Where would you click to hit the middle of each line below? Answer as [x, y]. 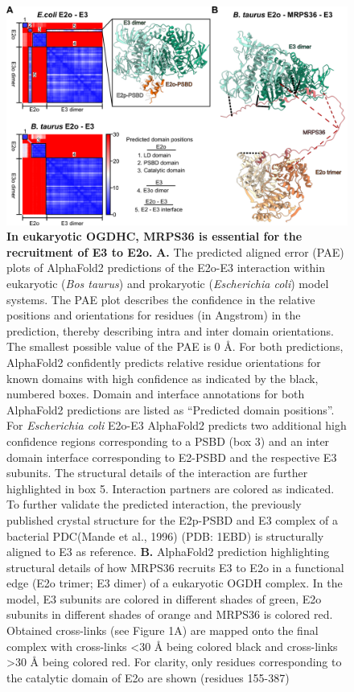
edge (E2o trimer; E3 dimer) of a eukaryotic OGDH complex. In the [175, 583]
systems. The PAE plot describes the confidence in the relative [161, 299]
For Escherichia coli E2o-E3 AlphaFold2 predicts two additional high [177, 425]
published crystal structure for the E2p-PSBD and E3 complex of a [173, 519]
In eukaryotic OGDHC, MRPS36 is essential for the [154, 236]
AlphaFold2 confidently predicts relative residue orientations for [164, 362]
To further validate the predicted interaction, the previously [154, 504]
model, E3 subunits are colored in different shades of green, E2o [164, 598]
